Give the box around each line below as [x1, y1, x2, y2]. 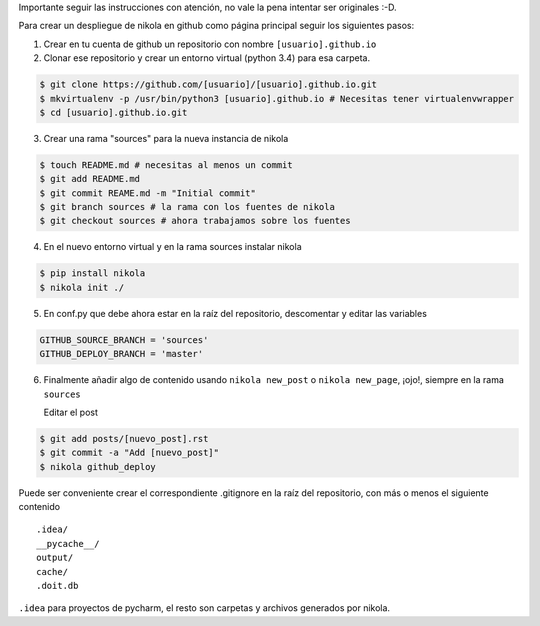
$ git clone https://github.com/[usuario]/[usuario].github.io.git [39, 79, 378, 90]
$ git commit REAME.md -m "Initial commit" [39, 187, 257, 199]
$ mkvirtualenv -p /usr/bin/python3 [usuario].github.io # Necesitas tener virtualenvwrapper [39, 93, 515, 104]
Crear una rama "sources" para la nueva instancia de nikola [43, 132, 289, 144]
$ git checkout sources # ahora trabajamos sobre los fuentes [39, 215, 351, 227]
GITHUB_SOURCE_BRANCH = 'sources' [39, 334, 209, 345]
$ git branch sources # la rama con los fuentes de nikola [39, 201, 335, 213]
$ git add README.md [39, 173, 140, 185]
